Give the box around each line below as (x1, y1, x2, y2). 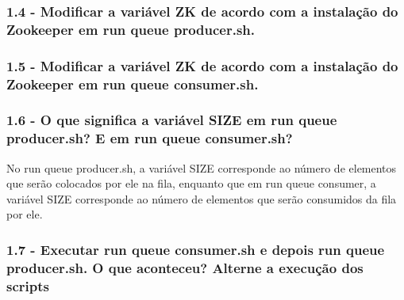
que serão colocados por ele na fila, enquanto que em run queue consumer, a (6, 175, 376, 192)
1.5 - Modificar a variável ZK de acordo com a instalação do (6, 55, 398, 75)
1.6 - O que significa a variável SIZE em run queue (6, 110, 337, 130)
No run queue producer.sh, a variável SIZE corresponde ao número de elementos (6, 159, 397, 176)
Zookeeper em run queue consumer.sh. (6, 74, 259, 93)
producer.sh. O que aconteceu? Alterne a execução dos (6, 257, 364, 277)
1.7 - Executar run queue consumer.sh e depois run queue (6, 239, 385, 259)
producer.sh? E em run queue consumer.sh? (6, 128, 293, 148)
